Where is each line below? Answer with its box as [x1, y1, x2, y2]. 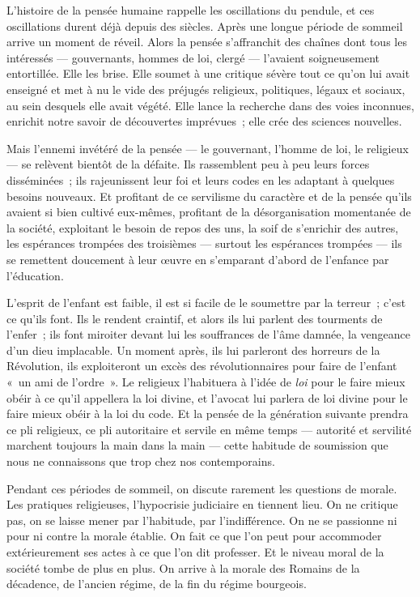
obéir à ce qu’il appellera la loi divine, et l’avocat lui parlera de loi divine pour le [6, 389, 408, 406]
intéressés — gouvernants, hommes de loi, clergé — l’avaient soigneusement [6, 49, 380, 66]
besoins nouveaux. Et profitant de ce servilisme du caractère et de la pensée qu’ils [6, 187, 412, 204]
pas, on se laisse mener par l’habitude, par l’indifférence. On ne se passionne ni [6, 511, 397, 528]
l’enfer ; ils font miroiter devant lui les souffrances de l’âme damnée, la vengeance [6, 326, 410, 343]
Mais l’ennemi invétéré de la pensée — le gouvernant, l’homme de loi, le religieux [6, 139, 409, 156]
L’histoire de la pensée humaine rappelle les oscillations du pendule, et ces [6, 2, 375, 18]
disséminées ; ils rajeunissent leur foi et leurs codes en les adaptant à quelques [6, 171, 395, 188]
